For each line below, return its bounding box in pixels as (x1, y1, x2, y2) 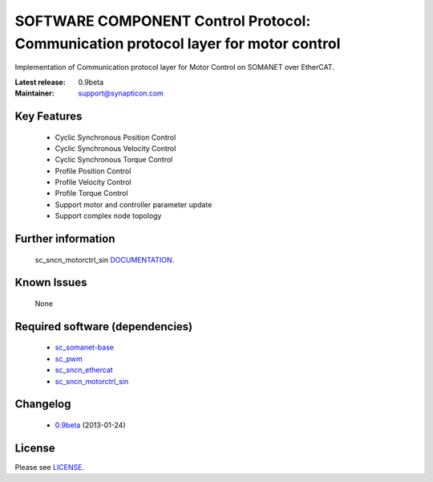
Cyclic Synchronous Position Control (55, 133, 176, 142)
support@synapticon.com (78, 88, 164, 98)
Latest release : (14, 77, 66, 87)
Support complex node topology (55, 211, 162, 221)
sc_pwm (55, 353, 83, 363)
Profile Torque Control (55, 189, 128, 198)
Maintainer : (14, 88, 55, 98)
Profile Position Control (55, 165, 132, 176)
